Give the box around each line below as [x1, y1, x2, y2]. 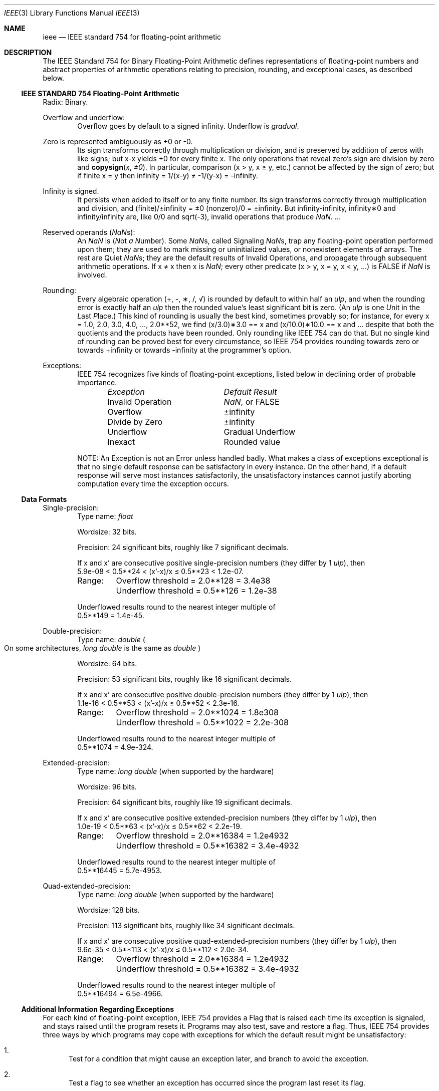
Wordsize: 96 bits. [77, 782, 137, 791]
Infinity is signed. [43, 187, 99, 195]
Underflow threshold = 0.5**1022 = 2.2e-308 [116, 717, 289, 727]
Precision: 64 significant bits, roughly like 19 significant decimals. [77, 798, 292, 806]
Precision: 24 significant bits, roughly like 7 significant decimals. [77, 543, 289, 552]
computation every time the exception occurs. [77, 479, 229, 488]
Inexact [107, 437, 135, 447]
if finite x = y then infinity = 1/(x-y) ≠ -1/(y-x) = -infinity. [77, 171, 258, 180]
